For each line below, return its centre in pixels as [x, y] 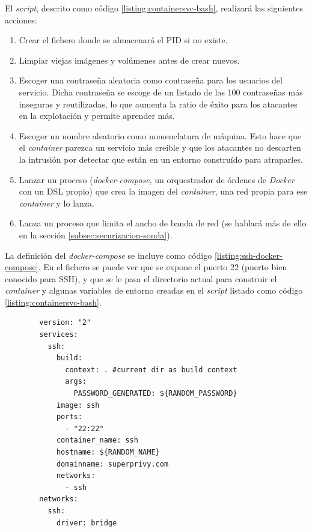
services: [59, 335]
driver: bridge [87, 523]
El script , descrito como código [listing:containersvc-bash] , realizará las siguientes [154, 8]
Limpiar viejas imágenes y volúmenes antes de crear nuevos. [129, 60]
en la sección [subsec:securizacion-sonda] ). [96, 234]
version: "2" [65, 323]
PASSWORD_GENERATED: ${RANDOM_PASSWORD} [155, 394]
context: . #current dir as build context [151, 370]
